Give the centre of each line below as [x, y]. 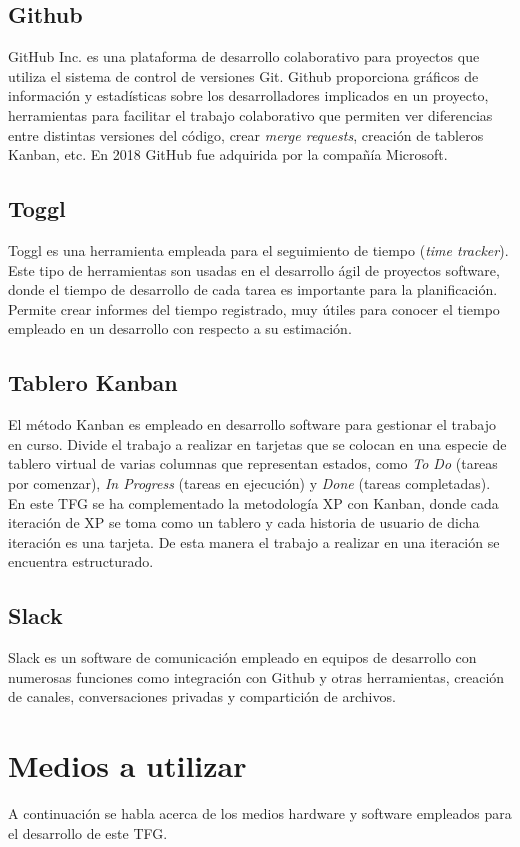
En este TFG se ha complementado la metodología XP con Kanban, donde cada [253, 502]
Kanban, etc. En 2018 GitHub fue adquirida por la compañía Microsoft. [228, 154]
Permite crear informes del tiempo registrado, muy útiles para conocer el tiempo [254, 308]
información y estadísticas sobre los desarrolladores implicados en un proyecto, [248, 95]
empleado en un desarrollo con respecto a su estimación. [180, 328]
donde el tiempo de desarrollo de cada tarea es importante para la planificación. [253, 289]
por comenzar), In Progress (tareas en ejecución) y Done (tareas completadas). [249, 482]
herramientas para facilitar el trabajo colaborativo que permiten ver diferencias [250, 114]
